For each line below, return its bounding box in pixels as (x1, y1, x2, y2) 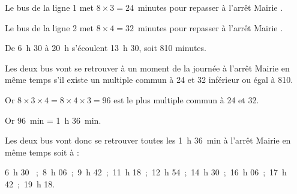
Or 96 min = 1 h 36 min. (5, 114, 101, 126)
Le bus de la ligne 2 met (5, 21, 94, 34)
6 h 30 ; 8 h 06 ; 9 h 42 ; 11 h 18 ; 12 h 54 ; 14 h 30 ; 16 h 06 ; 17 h (5, 166, 287, 178)
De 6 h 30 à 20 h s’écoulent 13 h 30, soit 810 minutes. (5, 41, 206, 54)
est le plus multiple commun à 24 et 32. (113, 93, 259, 106)
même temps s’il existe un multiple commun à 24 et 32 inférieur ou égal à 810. (5, 73, 293, 86)
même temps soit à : (5, 145, 79, 158)
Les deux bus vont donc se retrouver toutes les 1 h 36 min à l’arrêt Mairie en (5, 134, 291, 147)
